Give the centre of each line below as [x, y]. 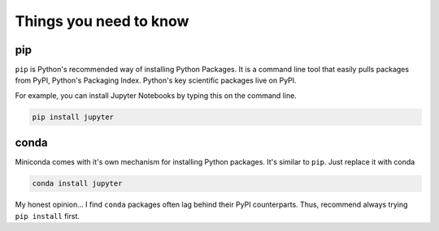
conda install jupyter [77, 184]
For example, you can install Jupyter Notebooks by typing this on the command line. [156, 95]
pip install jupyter [73, 117]
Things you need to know [102, 21]
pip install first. [48, 216]
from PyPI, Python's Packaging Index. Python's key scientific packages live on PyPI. [156, 80]
